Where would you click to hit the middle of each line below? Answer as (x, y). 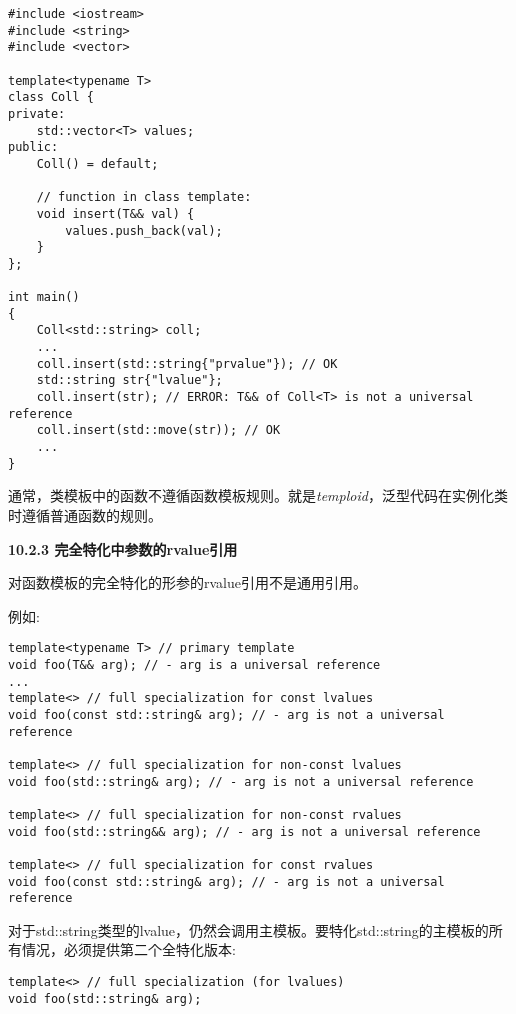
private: (37, 113)
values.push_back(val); (144, 230)
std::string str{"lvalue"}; (129, 380)
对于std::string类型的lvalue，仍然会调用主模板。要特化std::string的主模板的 (248, 929)
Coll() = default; (97, 163)
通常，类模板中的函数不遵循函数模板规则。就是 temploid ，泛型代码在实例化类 (258, 495)
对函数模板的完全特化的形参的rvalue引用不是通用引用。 (187, 582)
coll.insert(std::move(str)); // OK (158, 430)
